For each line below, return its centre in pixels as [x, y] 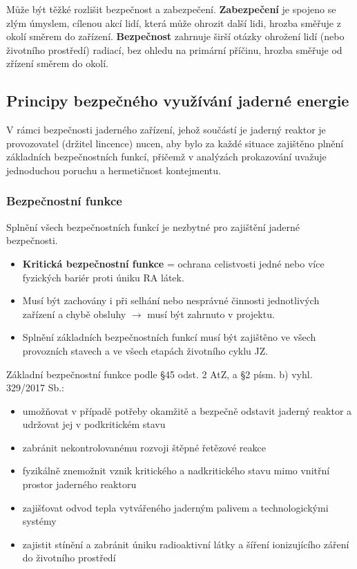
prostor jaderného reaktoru [79, 484]
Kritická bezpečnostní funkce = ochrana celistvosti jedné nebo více [173, 263]
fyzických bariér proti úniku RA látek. [103, 277]
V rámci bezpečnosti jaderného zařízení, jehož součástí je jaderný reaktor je [166, 130]
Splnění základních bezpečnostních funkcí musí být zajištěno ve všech [169, 337]
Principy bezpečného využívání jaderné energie [178, 101]
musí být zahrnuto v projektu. [211, 314]
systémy [39, 521]
